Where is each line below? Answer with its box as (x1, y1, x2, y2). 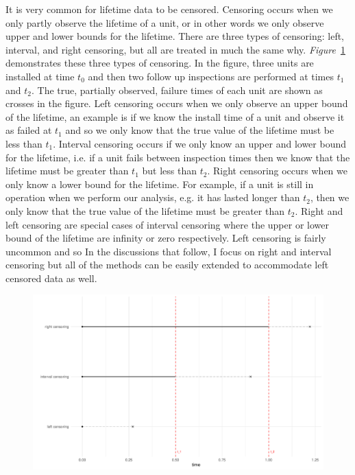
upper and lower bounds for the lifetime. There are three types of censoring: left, (5, 29, 345, 43)
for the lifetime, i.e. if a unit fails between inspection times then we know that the (5, 150, 350, 164)
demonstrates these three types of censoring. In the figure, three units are (5, 56, 314, 70)
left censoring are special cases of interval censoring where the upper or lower (5, 217, 329, 231)
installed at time (5, 69, 75, 83)
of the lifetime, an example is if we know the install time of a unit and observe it (5, 109, 345, 124)
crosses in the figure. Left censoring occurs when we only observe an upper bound (5, 96, 348, 111)
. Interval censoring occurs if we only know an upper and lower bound (53, 136, 346, 150)
